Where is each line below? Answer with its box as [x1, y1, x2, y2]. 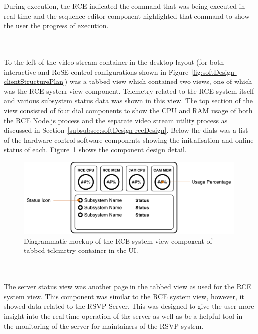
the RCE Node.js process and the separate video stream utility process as [4, 115, 228, 125]
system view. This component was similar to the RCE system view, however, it [4, 291, 244, 301]
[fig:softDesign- [192, 66, 237, 77]
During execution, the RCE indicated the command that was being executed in [4, 1, 245, 11]
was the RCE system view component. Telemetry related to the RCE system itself [4, 85, 254, 96]
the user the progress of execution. [4, 20, 109, 31]
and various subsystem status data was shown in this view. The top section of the [4, 95, 253, 106]
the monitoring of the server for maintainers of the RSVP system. [4, 320, 204, 331]
